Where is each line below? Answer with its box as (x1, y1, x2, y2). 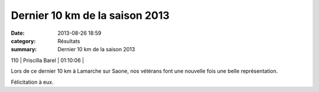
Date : (11, 29, 25, 37)
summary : (11, 46, 37, 53)
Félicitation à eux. (11, 78, 54, 86)
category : (11, 37, 36, 44)
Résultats (57, 37, 80, 44)
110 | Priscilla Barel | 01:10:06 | (11, 57, 84, 64)
